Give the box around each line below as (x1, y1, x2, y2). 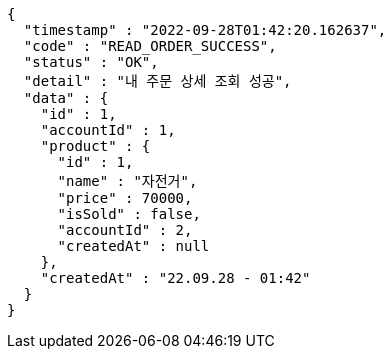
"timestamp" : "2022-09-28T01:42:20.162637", (23, 22, 387, 38)
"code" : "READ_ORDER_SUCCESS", (23, 38, 277, 54)
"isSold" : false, (57, 206, 201, 222)
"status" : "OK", (23, 54, 159, 70)
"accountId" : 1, (40, 122, 176, 138)
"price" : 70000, (57, 190, 193, 206)
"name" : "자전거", (57, 173, 198, 189)
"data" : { (23, 90, 109, 106)
